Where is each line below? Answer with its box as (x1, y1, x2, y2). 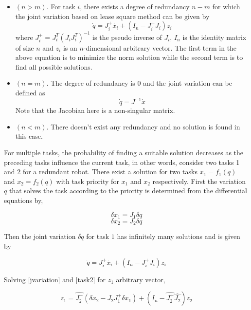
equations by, (4, 195, 43, 205)
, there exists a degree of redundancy (80, 1, 190, 11)
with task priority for (56, 176, 119, 186)
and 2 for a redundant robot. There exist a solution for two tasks (4, 166, 197, 177)
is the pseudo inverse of (92, 32, 162, 42)
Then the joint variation (4, 231, 76, 241)
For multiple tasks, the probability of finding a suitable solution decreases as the (4, 147, 244, 157)
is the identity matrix (182, 32, 247, 42)
